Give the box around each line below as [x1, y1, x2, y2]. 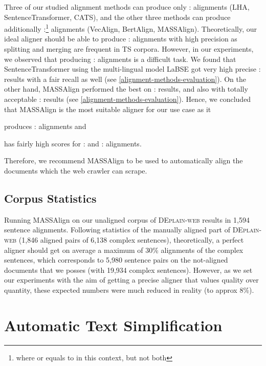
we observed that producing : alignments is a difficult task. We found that [4, 53, 236, 64]
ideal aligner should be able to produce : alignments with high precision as [4, 33, 237, 44]
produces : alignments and [4, 121, 86, 132]
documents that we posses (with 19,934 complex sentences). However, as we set [4, 264, 253, 275]
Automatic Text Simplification [4, 314, 223, 335]
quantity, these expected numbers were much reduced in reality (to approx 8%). [4, 284, 254, 295]
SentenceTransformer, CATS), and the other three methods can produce [4, 11, 231, 22]
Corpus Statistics [4, 190, 97, 206]
